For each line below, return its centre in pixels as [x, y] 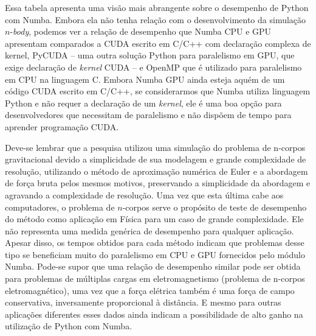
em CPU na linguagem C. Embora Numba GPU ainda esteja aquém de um [145, 79]
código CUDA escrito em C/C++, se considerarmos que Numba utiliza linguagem [158, 91]
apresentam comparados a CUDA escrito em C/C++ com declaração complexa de [158, 43]
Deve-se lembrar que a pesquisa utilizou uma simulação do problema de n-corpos [155, 147]
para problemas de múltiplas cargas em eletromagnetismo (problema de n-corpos [155, 278]
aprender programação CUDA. [62, 126]
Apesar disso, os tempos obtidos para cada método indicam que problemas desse [155, 243]
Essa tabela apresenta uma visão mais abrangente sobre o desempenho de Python [157, 7]
